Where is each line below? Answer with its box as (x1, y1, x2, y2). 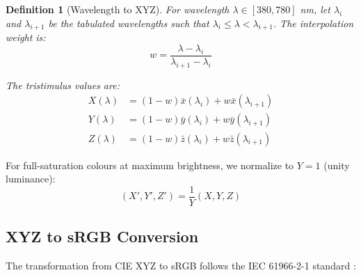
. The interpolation (273, 15, 354, 30)
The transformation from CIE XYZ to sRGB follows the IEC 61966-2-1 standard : (6, 258, 356, 272)
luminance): (6, 171, 56, 186)
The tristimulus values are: (6, 77, 120, 92)
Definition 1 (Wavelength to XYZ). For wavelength (6, 2, 230, 16)
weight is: (6, 30, 46, 45)
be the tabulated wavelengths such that (48, 15, 209, 30)
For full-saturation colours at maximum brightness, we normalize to (6, 157, 294, 172)
